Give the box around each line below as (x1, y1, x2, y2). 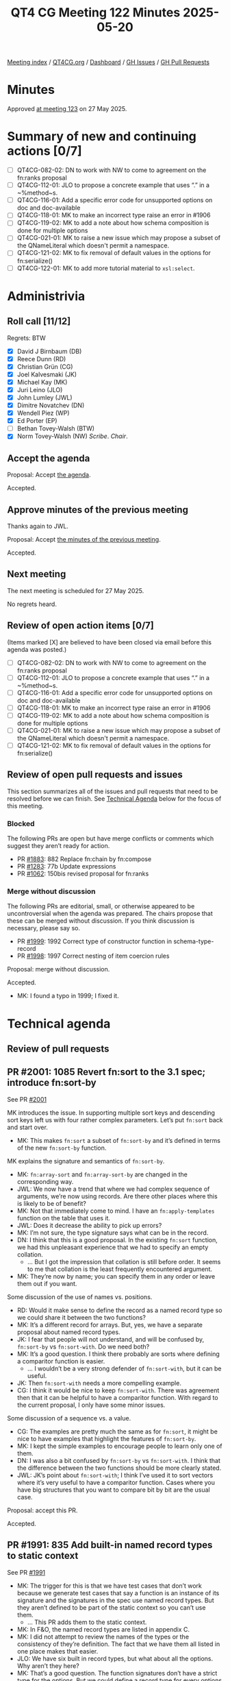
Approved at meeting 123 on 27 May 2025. (7, 105, 127, 113)
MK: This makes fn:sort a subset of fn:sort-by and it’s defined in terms (16, 1136, 221, 1144)
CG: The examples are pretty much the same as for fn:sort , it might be (16, 1427, 218, 1436)
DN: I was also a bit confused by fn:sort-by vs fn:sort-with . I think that (16, 1456, 221, 1464)
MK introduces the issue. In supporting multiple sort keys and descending (7, 1109, 216, 1117)
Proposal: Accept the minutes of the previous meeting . (7, 535, 161, 543)
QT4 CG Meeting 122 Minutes (10, 5, 181, 21)
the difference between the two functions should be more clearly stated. (16, 1464, 222, 1472)
